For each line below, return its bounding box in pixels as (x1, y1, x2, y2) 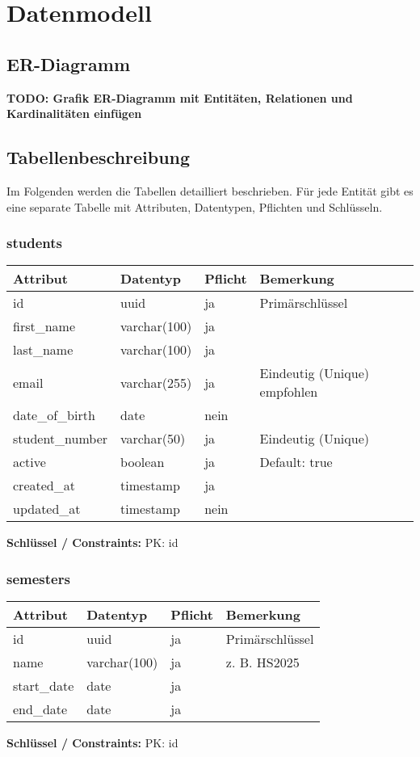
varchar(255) (120, 372, 192, 392)
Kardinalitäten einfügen (6, 105, 142, 122)
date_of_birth (13, 406, 95, 425)
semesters (6, 568, 70, 588)
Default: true (259, 452, 333, 472)
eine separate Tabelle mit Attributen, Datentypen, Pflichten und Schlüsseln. (6, 198, 383, 215)
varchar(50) (120, 429, 186, 448)
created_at (13, 476, 75, 495)
